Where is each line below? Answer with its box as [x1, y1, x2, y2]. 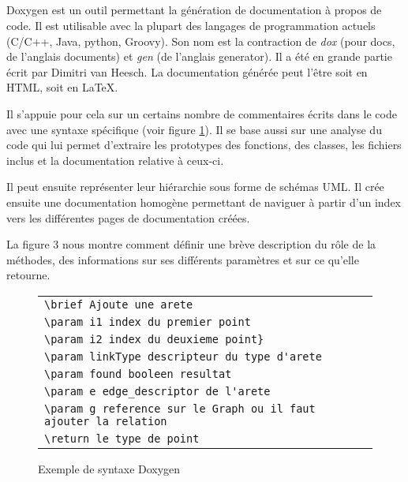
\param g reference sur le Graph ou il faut [44, 402, 316, 415]
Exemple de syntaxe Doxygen [38, 460, 181, 476]
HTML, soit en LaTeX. [6, 79, 118, 95]
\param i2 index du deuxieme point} [44, 332, 264, 346]
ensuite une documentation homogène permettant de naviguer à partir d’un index [6, 193, 401, 210]
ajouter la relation [44, 414, 167, 428]
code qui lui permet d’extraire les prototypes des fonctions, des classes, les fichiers [6, 136, 402, 153]
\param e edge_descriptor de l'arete [44, 384, 271, 398]
